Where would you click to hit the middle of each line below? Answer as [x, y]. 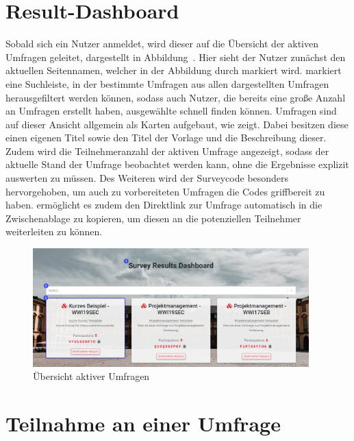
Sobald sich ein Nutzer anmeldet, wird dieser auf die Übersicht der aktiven [162, 44]
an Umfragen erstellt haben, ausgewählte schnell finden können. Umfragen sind [171, 111]
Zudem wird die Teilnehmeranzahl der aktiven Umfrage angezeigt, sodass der [167, 151]
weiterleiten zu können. [54, 231]
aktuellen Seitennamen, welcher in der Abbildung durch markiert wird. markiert [174, 70]
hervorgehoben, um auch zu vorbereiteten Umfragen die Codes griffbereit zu [165, 191]
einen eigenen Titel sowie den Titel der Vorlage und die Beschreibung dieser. [166, 138]
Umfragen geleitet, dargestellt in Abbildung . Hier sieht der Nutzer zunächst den [176, 57]
